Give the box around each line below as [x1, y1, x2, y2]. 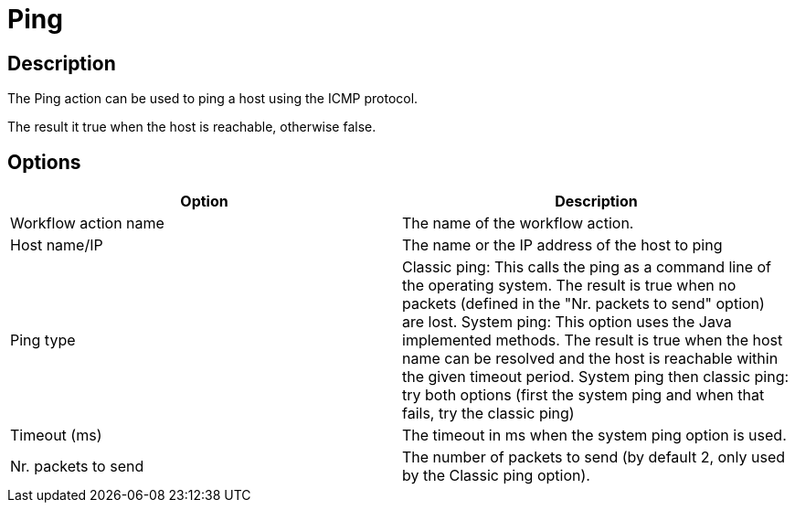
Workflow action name [10, 214, 164, 233]
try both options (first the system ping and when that [402, 386, 765, 405]
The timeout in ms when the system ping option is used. [402, 426, 787, 445]
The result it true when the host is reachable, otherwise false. [7, 119, 376, 135]
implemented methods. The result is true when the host [402, 331, 783, 350]
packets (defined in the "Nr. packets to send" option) [402, 294, 765, 313]
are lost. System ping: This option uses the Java [402, 313, 732, 332]
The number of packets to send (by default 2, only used [402, 448, 786, 467]
